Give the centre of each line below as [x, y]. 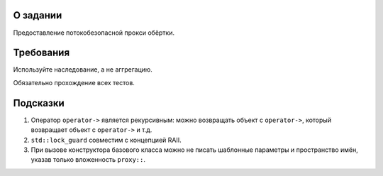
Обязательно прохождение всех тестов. [74, 82]
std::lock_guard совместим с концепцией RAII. [106, 140]
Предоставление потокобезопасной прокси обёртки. [94, 33]
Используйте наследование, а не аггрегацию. [83, 70]
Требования [41, 53]
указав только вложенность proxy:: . [88, 160]
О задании [38, 15]
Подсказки [39, 103]
